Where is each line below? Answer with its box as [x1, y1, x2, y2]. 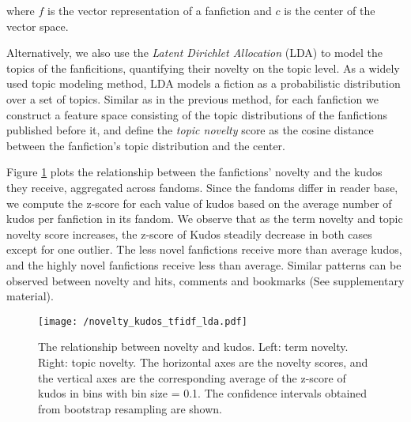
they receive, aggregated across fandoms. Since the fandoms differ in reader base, [6, 179, 398, 195]
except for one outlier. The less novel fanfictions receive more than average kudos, [6, 241, 402, 258]
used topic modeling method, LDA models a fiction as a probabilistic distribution [6, 75, 401, 92]
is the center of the [284, 2, 375, 18]
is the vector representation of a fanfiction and [47, 2, 272, 18]
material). [6, 288, 54, 304]
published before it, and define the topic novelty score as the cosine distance [6, 122, 374, 138]
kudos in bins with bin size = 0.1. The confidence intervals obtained [38, 385, 368, 401]
